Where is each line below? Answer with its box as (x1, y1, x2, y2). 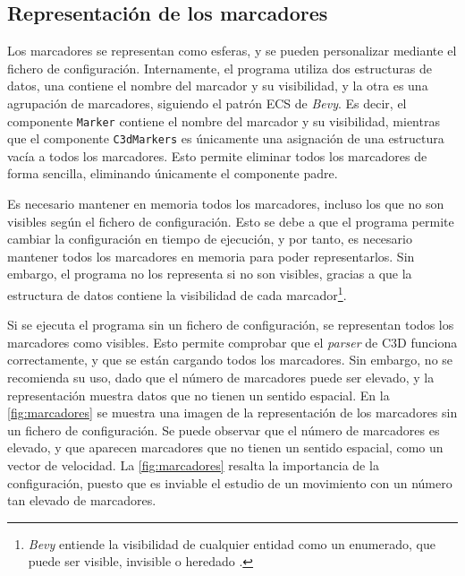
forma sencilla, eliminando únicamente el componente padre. (7, 164, 338, 183)
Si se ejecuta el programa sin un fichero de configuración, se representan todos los (7, 315, 454, 334)
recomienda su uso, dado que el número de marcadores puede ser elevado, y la (7, 368, 435, 387)
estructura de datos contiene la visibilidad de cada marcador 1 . (7, 283, 347, 304)
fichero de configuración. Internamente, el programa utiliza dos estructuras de (7, 58, 432, 77)
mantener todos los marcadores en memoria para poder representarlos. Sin (7, 246, 415, 265)
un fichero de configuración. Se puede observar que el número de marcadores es (7, 420, 440, 439)
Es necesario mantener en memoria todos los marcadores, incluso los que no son (7, 194, 444, 213)
